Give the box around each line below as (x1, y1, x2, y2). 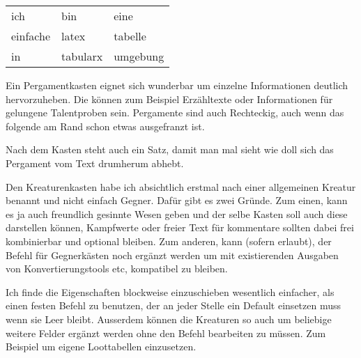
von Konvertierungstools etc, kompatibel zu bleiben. (6, 261, 228, 276)
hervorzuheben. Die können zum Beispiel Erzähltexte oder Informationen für (6, 91, 333, 106)
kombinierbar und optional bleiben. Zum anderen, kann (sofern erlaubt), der (6, 233, 332, 248)
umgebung (114, 48, 164, 64)
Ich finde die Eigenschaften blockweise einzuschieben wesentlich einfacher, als (6, 284, 335, 299)
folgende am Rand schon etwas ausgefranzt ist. (6, 118, 205, 133)
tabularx (61, 48, 103, 64)
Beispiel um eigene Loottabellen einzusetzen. (6, 339, 197, 354)
